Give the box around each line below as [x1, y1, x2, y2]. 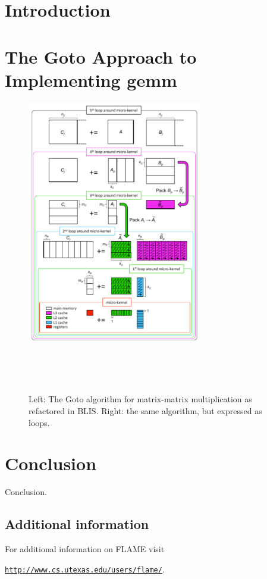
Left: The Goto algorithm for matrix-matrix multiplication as [29, 393, 252, 405]
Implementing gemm [5, 67, 177, 92]
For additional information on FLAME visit [5, 543, 165, 555]
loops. [29, 416, 50, 428]
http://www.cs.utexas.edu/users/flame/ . [5, 562, 165, 575]
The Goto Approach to [5, 44, 197, 68]
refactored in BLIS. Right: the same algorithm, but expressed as [29, 404, 262, 417]
